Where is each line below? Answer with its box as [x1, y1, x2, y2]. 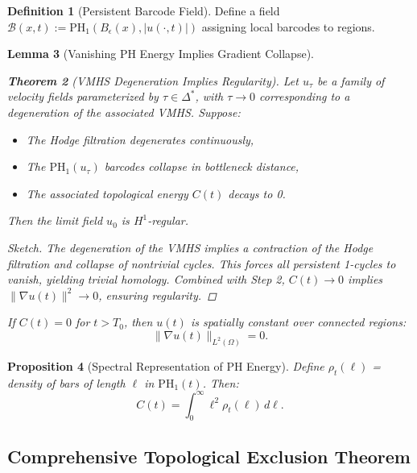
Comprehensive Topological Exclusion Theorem [7, 443, 411, 468]
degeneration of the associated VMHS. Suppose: [7, 103, 241, 120]
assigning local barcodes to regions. [201, 18, 375, 35]
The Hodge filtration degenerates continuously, [26, 131, 254, 147]
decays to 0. [228, 185, 286, 201]
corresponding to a [259, 88, 350, 105]
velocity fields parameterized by [7, 88, 159, 105]
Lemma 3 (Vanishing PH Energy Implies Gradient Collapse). [7, 45, 314, 62]
